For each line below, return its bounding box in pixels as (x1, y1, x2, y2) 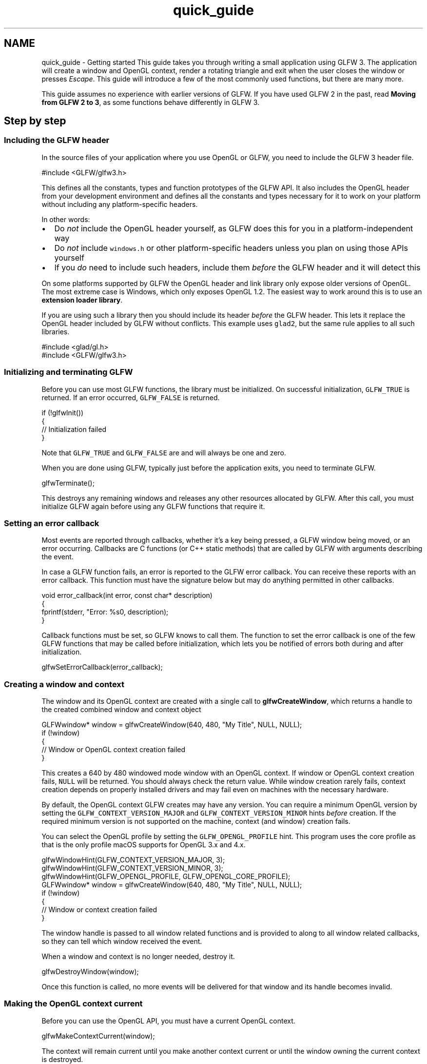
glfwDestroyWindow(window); (41, 967, 139, 976)
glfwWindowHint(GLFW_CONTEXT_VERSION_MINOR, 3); (41, 864, 223, 873)
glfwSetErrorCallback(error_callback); (41, 663, 163, 672)
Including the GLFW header (4, 135, 110, 145)
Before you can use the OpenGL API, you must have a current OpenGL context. (41, 1016, 295, 1025)
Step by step (4, 115, 66, 127)
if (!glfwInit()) (41, 408, 84, 417)
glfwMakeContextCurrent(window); (41, 1031, 155, 1040)
